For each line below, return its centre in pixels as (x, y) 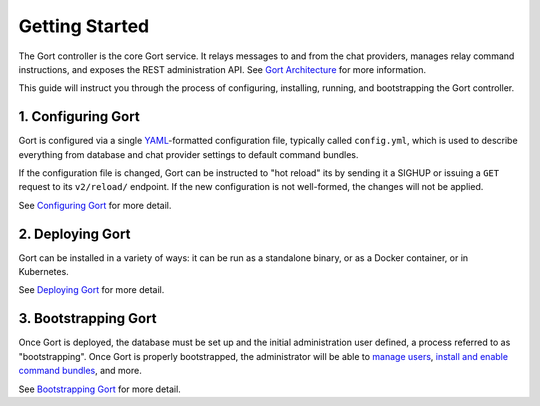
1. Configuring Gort (79, 116)
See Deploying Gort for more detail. (91, 290)
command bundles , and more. (80, 371)
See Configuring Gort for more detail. (95, 205)
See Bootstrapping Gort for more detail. (100, 389)
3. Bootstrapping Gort (87, 318)
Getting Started (84, 26)
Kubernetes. (43, 272)
